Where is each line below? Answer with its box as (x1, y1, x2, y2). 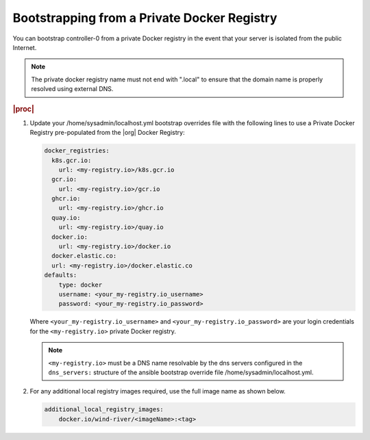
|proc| (12, 104, 34, 114)
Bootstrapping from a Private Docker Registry (12, 10, 277, 25)
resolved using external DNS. (31, 85, 114, 93)
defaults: (44, 271, 77, 279)
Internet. (12, 43, 37, 51)
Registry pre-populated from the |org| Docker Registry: (29, 129, 185, 137)
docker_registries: (44, 147, 110, 155)
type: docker (58, 281, 103, 289)
